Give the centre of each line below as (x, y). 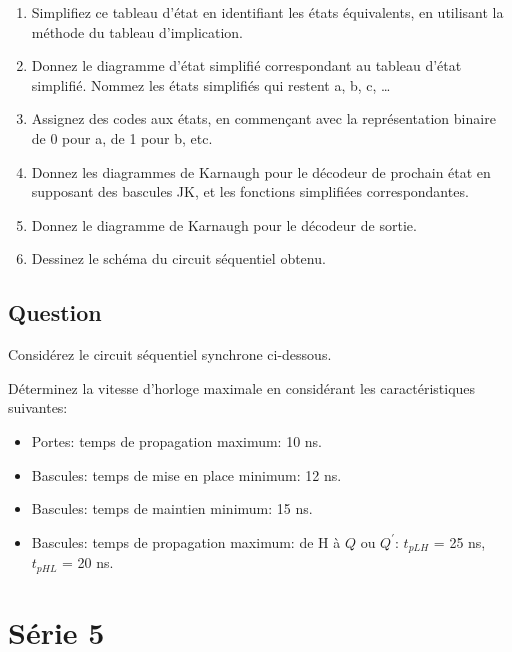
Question (55, 312)
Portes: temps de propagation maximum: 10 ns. (177, 440)
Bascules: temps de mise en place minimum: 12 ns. (186, 474)
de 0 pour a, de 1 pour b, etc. (122, 137)
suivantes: (38, 407)
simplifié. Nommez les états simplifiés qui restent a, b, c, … (211, 84)
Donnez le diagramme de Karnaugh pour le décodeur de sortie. (224, 224)
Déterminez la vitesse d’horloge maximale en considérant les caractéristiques (242, 387)
